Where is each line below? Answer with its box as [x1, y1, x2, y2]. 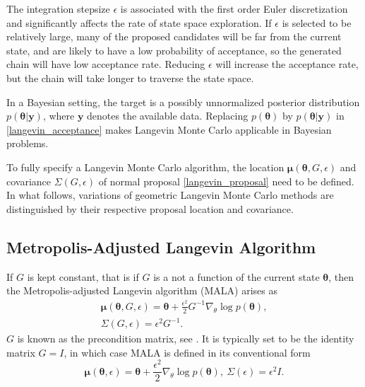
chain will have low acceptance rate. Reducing [6, 57, 205, 71]
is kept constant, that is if [27, 269, 139, 284]
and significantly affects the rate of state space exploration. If [6, 15, 272, 30]
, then [328, 269, 354, 284]
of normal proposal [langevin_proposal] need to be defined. [98, 173, 354, 188]
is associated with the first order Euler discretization [120, 1, 348, 16]
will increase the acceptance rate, [215, 57, 359, 71]
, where [42, 108, 75, 123]
